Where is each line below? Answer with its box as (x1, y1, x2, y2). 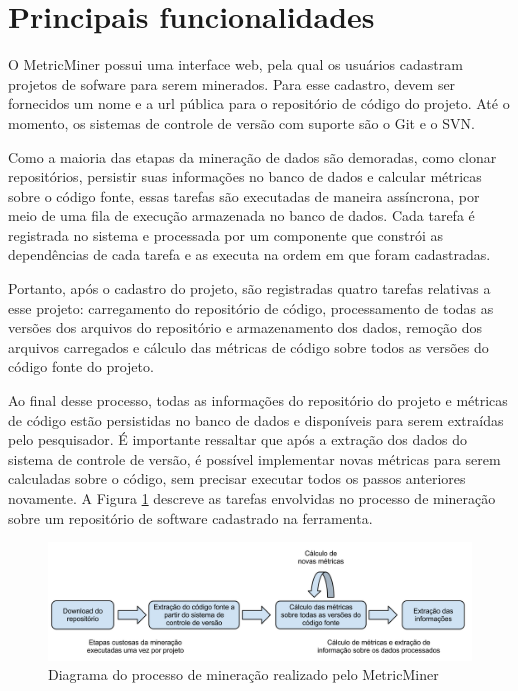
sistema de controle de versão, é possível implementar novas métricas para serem (8, 448, 501, 469)
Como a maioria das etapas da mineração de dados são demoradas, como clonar (8, 146, 497, 167)
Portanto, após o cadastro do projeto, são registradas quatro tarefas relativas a (8, 278, 491, 299)
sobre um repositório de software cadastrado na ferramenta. (8, 507, 373, 528)
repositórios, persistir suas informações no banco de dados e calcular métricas (8, 166, 482, 187)
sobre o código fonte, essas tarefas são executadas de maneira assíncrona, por (8, 185, 480, 206)
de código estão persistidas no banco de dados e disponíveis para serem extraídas (8, 409, 504, 430)
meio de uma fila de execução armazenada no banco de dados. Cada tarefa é (8, 205, 475, 226)
